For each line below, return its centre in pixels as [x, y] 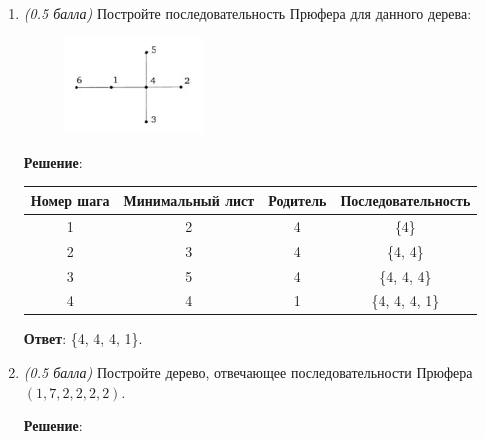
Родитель [297, 199]
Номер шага [70, 199]
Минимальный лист [189, 199]
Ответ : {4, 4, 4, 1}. [83, 338]
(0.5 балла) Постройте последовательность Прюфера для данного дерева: [247, 13]
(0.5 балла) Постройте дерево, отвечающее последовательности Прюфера [248, 372]
